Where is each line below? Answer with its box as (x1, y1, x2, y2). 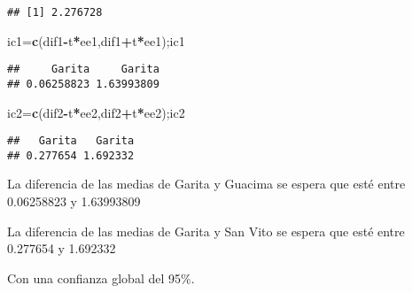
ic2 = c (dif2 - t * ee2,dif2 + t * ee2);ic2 (7, 103, 185, 121)
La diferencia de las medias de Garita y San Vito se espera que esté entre (7, 221, 405, 240)
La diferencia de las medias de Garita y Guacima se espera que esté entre (7, 174, 406, 193)
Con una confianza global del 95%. (7, 268, 195, 287)
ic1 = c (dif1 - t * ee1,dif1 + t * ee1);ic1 (7, 31, 185, 50)
